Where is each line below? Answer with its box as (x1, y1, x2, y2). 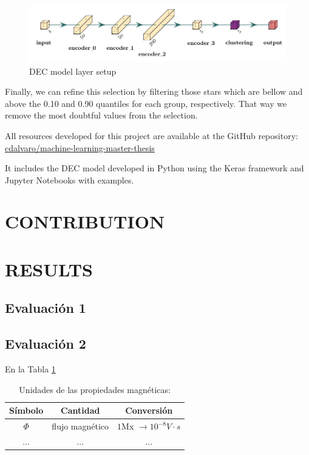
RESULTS (5, 256, 93, 281)
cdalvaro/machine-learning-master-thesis (5, 141, 155, 154)
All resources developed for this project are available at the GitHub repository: (5, 129, 298, 142)
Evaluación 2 (5, 334, 86, 353)
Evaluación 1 (5, 298, 86, 317)
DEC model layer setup (29, 64, 117, 77)
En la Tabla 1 (5, 363, 56, 375)
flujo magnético (52, 420, 109, 433)
